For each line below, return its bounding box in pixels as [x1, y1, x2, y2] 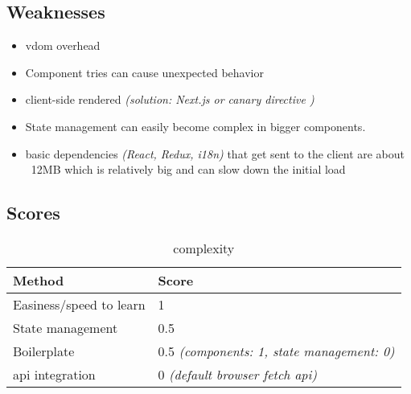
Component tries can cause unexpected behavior [25, 64, 264, 80]
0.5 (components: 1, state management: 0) [158, 341, 395, 360]
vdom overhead [25, 37, 101, 54]
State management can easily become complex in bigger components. [25, 117, 366, 134]
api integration [13, 364, 96, 384]
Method [13, 270, 64, 289]
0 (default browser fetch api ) [158, 364, 317, 384]
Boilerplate [13, 341, 75, 360]
